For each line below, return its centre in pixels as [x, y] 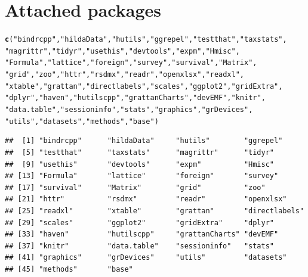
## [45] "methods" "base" [69, 269]
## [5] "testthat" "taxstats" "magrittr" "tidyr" [140, 152]
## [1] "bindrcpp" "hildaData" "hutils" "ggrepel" [144, 141]
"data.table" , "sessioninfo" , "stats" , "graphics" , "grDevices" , [129, 110]
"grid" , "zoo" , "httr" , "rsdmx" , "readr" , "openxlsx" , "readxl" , [125, 75]
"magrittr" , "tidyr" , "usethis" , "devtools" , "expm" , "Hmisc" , [122, 51]
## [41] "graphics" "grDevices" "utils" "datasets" [146, 258]
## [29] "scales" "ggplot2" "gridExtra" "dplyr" [140, 222]
